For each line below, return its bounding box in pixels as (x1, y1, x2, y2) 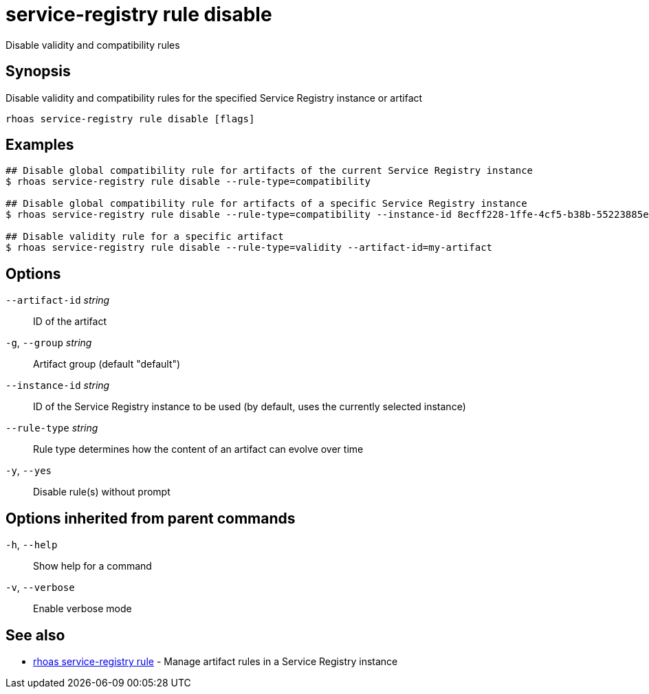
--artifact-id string (5, 294, 110, 306)
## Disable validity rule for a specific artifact (5, 231, 284, 243)
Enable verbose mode (33, 603, 132, 615)
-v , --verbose (5, 581, 75, 594)
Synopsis (5, 63, 71, 80)
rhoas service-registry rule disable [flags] (5, 113, 255, 124)
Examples (5, 136, 74, 154)
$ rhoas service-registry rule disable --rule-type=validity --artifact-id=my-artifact (5, 242, 493, 254)
